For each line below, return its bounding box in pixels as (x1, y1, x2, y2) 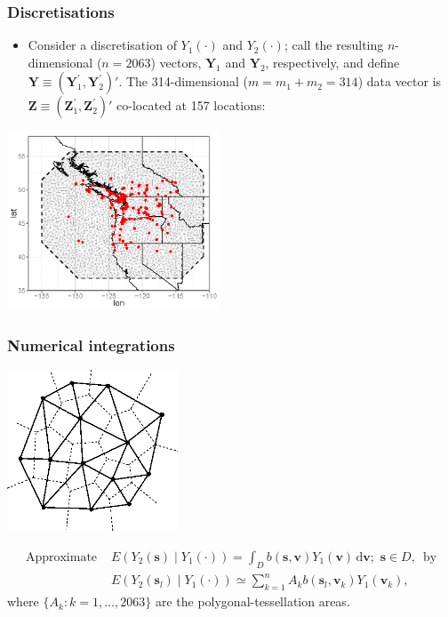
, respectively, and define (265, 52, 400, 71)
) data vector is (357, 72, 442, 91)
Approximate (25, 550, 98, 564)
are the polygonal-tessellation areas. (155, 592, 350, 611)
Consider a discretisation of (28, 36, 177, 54)
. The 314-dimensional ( (118, 72, 248, 91)
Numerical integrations (7, 333, 175, 356)
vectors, (159, 52, 202, 71)
